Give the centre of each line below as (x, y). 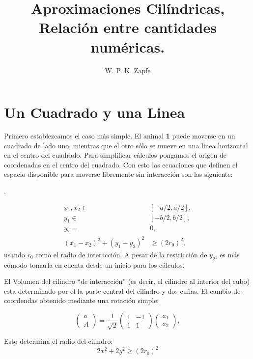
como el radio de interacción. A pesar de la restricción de (121, 254)
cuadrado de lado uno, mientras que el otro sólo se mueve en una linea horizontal (126, 145)
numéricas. (128, 46)
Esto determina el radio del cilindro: (58, 341)
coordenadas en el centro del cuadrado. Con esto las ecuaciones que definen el (121, 164)
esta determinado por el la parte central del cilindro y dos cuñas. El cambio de (122, 290)
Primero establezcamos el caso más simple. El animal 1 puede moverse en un (120, 136)
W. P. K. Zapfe (128, 70)
